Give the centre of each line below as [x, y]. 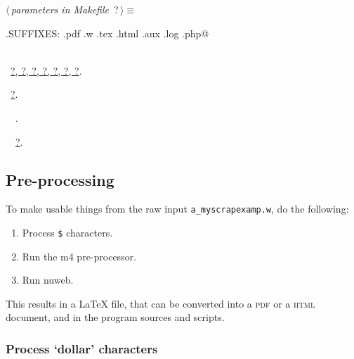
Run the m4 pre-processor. [79, 256]
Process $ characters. [67, 233]
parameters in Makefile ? [65, 9]
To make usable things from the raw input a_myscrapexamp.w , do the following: [177, 209]
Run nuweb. [48, 280]
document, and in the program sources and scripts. [115, 317]
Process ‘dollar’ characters [82, 348]
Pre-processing [60, 179]
